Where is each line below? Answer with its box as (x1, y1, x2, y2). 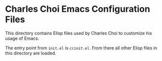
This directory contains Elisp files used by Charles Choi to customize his (5, 30, 152, 36)
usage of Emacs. (5, 35, 40, 41)
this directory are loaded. (5, 50, 56, 56)
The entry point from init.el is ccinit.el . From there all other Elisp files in (5, 45, 157, 51)
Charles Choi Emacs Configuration (5, 3, 151, 15)
